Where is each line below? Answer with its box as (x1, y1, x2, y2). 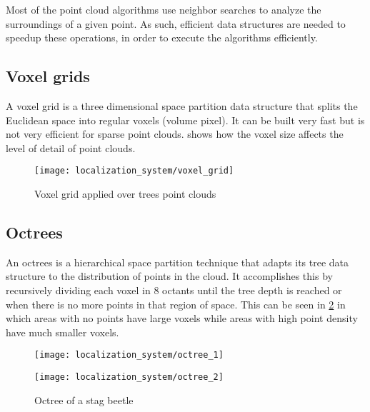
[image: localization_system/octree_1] (34, 350, 224, 361)
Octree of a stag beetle (34, 392, 134, 407)
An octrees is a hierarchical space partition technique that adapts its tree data (6, 254, 349, 269)
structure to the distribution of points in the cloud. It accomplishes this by (6, 268, 333, 283)
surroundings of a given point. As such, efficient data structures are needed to (6, 16, 346, 31)
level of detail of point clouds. (6, 140, 136, 155)
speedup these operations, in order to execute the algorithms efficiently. (6, 30, 318, 45)
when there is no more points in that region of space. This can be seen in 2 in (6, 296, 346, 311)
